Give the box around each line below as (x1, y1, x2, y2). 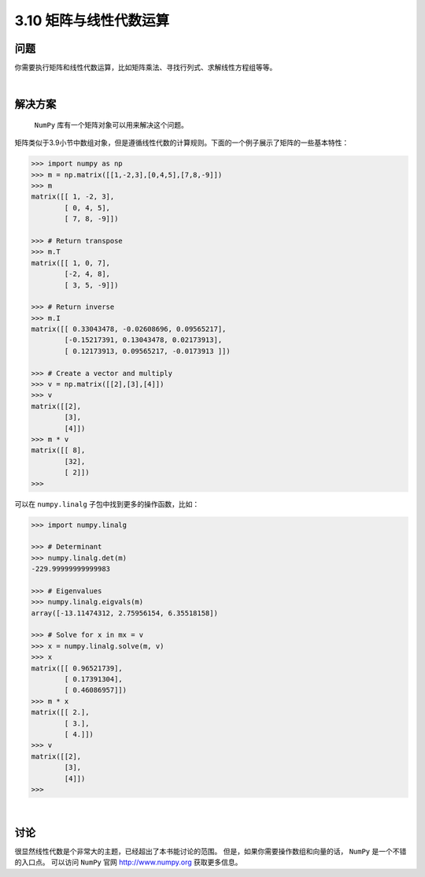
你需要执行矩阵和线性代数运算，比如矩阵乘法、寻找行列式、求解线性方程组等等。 (14, 63, 277, 72)
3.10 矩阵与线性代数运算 (14, 12, 169, 29)
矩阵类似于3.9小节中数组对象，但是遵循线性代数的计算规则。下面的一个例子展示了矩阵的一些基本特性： (14, 138, 349, 147)
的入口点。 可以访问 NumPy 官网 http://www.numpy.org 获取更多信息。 (14, 857, 242, 867)
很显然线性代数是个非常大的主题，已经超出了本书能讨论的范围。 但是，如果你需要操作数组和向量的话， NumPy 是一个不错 (14, 846, 407, 856)
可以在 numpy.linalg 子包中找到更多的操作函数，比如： (14, 499, 200, 508)
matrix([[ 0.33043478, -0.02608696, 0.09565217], (31, 325, 227, 334)
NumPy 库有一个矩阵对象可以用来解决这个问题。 (34, 120, 189, 129)
